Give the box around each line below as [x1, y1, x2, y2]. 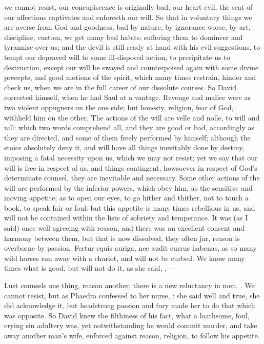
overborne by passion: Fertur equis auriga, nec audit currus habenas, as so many [4, 242, 257, 253]
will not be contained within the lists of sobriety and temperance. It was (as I [4, 212, 248, 223]
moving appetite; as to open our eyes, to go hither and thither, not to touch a [4, 192, 249, 203]
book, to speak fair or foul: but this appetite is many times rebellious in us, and [4, 202, 255, 213]
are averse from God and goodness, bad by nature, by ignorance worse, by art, [4, 22, 251, 32]
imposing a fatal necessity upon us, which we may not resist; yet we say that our [4, 152, 258, 163]
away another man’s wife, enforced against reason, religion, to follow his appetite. [4, 330, 260, 340]
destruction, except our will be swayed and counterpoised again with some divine [4, 62, 259, 72]
